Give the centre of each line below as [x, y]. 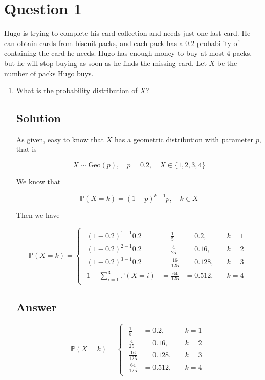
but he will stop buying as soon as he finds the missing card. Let [105, 63]
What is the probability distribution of [77, 90]
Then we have [38, 215]
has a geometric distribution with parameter [184, 139]
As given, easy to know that [60, 139]
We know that [38, 181]
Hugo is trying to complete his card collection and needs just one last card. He [127, 33]
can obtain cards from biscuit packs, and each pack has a [94, 43]
